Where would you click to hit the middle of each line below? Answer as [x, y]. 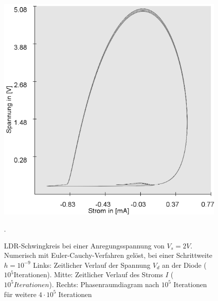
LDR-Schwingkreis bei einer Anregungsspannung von [84, 245]
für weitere [20, 294]
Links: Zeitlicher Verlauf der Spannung [92, 265]
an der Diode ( [184, 265]
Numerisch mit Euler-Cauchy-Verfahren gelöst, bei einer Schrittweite [108, 255]
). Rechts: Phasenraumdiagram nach [104, 284]
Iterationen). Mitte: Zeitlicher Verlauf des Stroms [88, 274]
